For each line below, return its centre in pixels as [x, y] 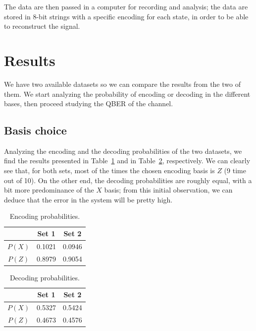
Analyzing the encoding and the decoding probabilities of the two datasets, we [123, 151]
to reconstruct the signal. [42, 26]
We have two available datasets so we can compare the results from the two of [122, 84]
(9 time [235, 170]
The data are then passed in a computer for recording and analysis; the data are [126, 6]
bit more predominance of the [49, 190]
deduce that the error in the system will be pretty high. [88, 199]
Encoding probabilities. [45, 216]
